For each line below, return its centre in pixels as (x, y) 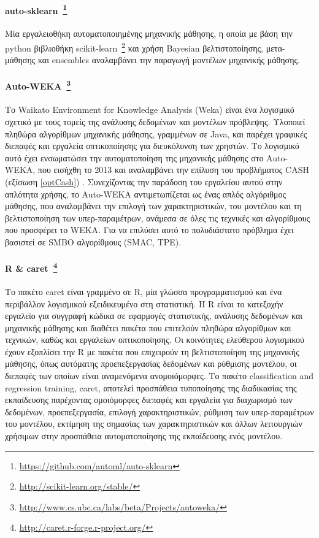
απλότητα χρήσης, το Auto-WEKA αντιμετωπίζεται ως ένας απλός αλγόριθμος (146, 194)
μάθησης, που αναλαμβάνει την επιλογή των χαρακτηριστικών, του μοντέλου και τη (153, 206)
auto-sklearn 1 (36, 9)
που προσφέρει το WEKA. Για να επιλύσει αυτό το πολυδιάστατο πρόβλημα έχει (149, 230)
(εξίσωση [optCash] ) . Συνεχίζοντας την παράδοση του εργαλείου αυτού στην (144, 181)
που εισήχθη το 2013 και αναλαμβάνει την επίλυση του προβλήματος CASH (173, 170)
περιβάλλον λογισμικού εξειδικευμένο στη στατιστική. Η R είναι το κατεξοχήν (144, 303)
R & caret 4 (31, 267)
